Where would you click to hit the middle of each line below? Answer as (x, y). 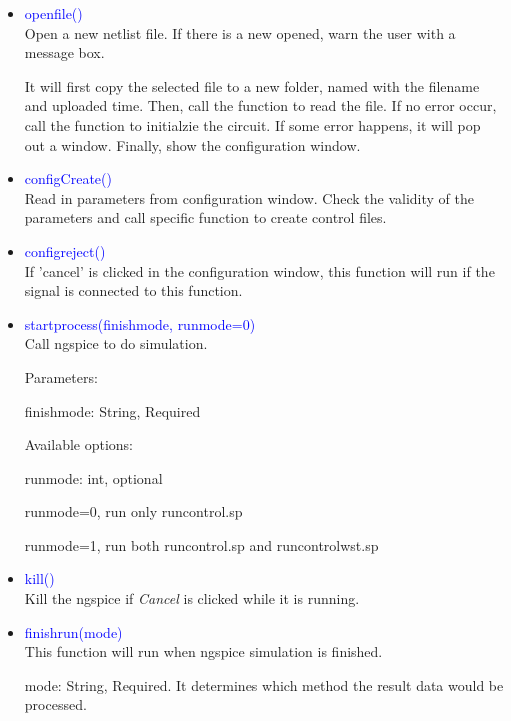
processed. (55, 704)
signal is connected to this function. (133, 290)
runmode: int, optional (93, 477)
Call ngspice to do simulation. (116, 343)
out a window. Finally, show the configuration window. (192, 144)
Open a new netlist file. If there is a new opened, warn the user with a (240, 32)
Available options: (79, 444)
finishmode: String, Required (112, 410)
